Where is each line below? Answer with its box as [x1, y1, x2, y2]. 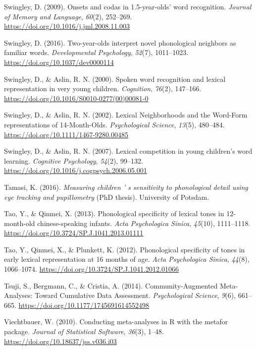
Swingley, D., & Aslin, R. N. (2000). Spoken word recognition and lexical [4, 73, 226, 84]
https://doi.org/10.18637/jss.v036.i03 [4, 336, 117, 346]
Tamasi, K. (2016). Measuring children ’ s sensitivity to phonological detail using [4, 181, 248, 192]
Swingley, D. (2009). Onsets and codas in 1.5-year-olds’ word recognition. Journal [4, 1, 252, 11]
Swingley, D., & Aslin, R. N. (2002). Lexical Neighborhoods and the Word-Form [4, 110, 248, 120]
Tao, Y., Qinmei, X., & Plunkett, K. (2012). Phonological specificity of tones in [4, 244, 245, 254]
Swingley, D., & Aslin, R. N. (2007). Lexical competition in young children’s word [4, 146, 253, 156]
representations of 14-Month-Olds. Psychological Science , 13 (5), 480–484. [4, 119, 225, 129]
